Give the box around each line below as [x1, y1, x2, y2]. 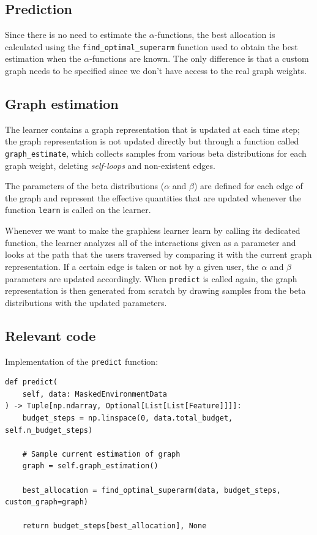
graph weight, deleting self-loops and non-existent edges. [5, 159, 215, 171]
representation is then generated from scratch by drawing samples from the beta [5, 284, 306, 297]
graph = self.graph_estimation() [22, 462, 158, 471]
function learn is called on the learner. [5, 203, 151, 216]
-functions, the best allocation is [154, 28, 275, 41]
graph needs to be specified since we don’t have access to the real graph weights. [5, 64, 307, 77]
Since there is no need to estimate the [5, 28, 147, 41]
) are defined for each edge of [193, 179, 303, 192]
